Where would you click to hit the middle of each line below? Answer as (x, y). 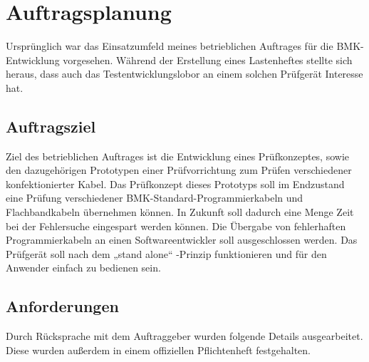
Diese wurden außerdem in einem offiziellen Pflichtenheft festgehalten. (158, 350)
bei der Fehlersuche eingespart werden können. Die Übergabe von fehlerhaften (176, 226)
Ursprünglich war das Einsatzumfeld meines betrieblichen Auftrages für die (170, 46)
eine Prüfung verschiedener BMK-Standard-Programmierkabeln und (155, 198)
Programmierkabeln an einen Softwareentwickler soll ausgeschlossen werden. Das (182, 240)
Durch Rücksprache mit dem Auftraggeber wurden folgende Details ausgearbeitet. (184, 336)
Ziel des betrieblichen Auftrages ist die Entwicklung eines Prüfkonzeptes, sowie (178, 156)
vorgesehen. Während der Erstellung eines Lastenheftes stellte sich (208, 60)
